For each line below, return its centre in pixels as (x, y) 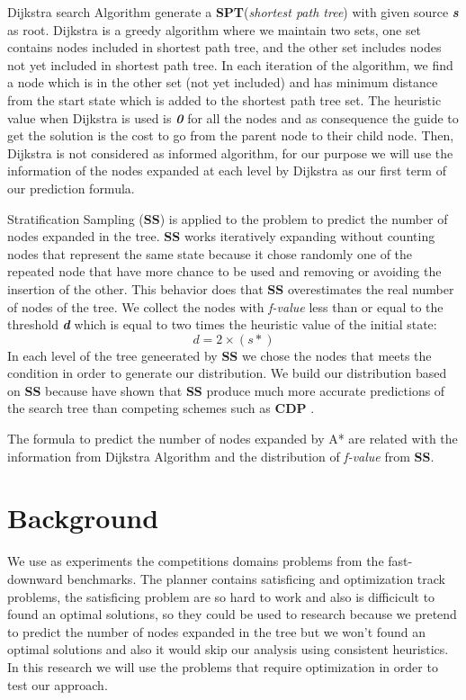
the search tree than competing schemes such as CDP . (161, 408)
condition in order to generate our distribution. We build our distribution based (227, 373)
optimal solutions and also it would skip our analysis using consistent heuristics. (228, 649)
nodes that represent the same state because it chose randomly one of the (210, 253)
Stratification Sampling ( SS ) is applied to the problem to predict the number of (228, 218)
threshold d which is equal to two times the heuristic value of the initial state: (222, 324)
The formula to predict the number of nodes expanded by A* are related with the (233, 439)
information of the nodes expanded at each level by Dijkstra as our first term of (227, 171)
